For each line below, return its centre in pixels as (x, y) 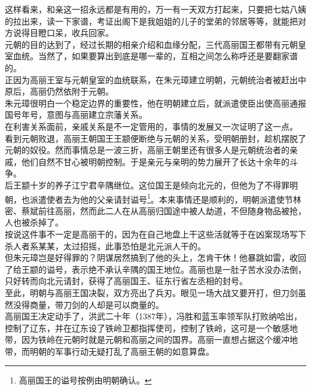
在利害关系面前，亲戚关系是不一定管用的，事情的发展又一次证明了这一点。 (151, 126)
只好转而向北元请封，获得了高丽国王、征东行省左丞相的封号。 (126, 281)
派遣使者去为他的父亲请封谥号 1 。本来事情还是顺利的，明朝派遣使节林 (165, 198)
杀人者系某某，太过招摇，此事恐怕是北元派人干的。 (105, 246)
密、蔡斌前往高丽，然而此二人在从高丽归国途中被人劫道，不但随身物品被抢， (155, 210)
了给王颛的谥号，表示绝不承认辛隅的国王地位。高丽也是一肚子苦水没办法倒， (155, 269)
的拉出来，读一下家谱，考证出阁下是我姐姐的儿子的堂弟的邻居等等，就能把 (151, 21)
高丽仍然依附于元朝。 (71, 91)
